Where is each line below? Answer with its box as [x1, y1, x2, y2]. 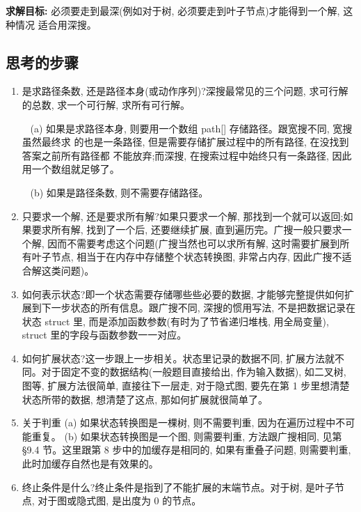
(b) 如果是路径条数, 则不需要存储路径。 [30, 185, 209, 199]
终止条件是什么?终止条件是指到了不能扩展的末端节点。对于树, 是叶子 [22, 479, 335, 494]
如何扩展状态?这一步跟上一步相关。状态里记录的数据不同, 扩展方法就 [22, 350, 335, 365]
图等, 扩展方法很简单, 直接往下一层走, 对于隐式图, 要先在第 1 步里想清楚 [22, 378, 350, 393]
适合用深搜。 [38, 17, 97, 31]
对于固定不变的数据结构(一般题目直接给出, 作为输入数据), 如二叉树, [41, 364, 346, 379]
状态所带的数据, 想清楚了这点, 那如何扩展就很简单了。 [22, 391, 268, 406]
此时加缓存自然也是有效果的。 [22, 456, 159, 471]
